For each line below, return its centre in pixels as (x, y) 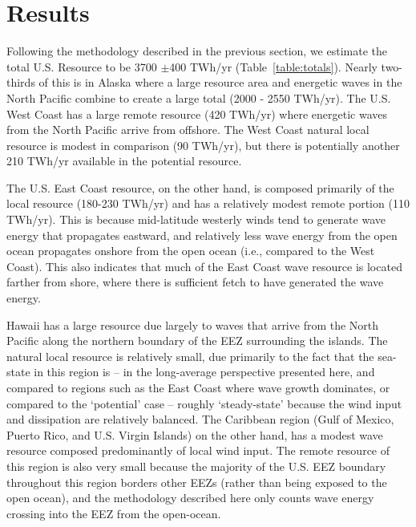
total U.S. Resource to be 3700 (82, 66)
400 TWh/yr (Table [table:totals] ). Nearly (273, 66)
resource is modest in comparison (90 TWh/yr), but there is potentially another (203, 145)
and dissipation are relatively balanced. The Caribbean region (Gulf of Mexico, (200, 419)
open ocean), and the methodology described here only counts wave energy (190, 498)
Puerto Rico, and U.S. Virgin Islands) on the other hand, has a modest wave (195, 434)
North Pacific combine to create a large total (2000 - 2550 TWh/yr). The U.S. (199, 97)
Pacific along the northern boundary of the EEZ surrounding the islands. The (197, 341)
